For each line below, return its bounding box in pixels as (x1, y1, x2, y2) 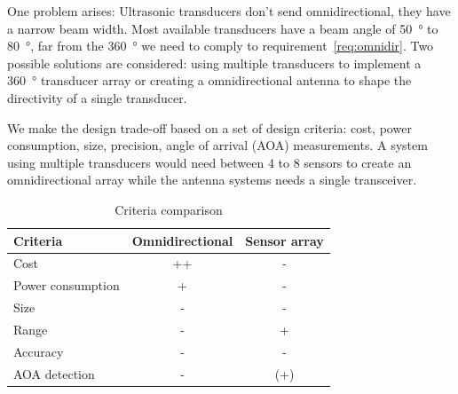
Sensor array (245, 231, 324, 249)
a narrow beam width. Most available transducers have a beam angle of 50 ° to (7, 19, 438, 37)
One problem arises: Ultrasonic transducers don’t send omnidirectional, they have (7, 2, 451, 20)
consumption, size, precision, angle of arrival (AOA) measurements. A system (7, 136, 428, 154)
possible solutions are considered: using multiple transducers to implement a (7, 53, 422, 72)
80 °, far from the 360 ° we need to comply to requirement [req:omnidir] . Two (7, 36, 434, 55)
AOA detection (13, 364, 95, 382)
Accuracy (13, 342, 64, 360)
